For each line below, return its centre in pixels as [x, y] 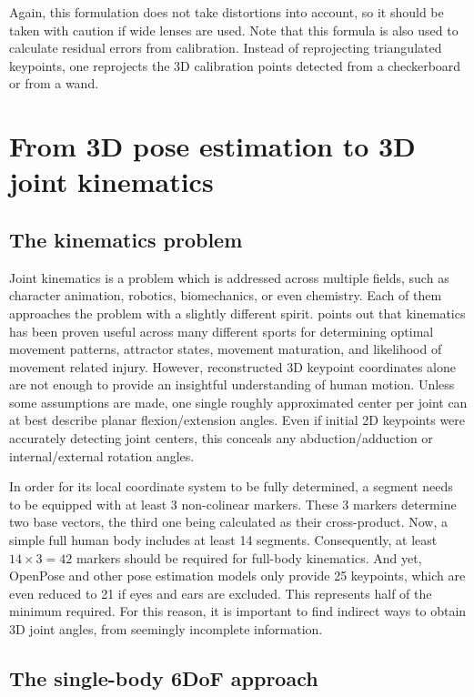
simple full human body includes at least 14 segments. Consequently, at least [223, 540]
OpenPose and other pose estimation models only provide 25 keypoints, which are [237, 576]
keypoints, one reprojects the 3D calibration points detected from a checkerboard [235, 65]
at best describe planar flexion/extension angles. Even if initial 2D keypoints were [237, 420]
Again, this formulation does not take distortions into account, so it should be [227, 12]
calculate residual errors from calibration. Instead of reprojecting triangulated [226, 48]
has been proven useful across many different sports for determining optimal [222, 331]
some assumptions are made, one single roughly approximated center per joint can [238, 402]
